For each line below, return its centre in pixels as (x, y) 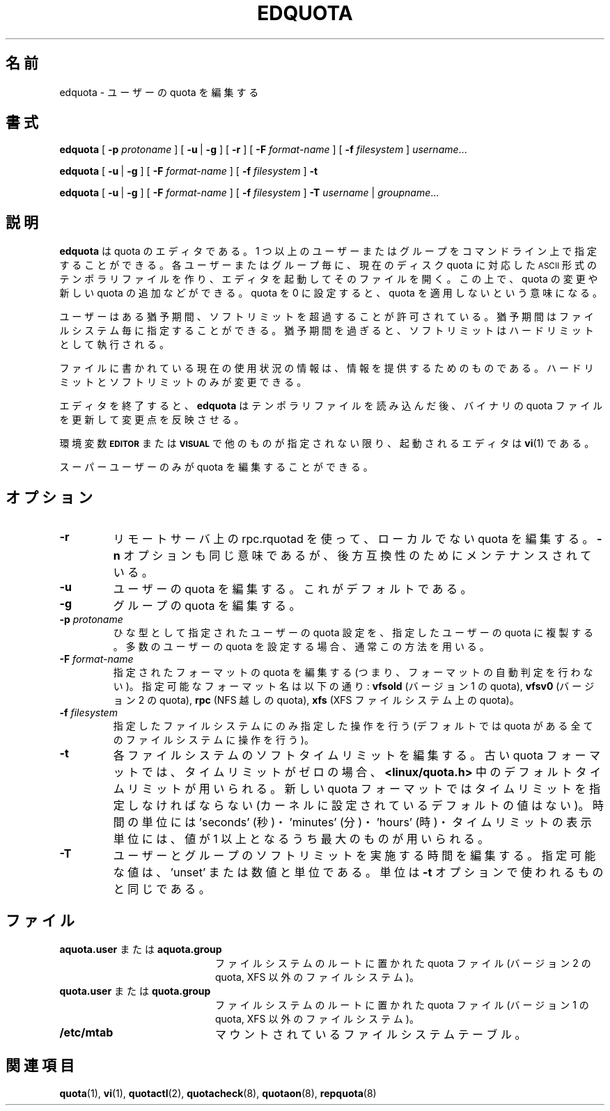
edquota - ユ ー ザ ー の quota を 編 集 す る (159, 92)
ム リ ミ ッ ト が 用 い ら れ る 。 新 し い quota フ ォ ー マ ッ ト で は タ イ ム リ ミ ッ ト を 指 (357, 789)
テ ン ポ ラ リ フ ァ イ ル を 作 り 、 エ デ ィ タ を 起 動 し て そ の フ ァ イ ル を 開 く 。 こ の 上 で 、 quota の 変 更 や (329, 279)
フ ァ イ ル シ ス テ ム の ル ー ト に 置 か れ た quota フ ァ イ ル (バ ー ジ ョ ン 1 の (402, 1004)
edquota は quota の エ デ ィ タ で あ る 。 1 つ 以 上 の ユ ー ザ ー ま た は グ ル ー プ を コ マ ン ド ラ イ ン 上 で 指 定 (328, 251)
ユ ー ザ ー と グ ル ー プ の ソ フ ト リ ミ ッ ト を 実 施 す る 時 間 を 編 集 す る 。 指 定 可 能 (354, 856)
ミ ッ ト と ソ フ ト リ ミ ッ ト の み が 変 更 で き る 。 (183, 382)
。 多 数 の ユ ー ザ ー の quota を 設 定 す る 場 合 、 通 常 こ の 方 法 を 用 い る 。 (301, 647)
